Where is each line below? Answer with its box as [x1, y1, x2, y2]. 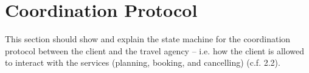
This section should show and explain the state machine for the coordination [5, 33, 291, 45]
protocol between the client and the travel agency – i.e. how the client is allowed [5, 44, 305, 57]
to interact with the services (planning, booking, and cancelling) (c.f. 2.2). [5, 56, 280, 69]
